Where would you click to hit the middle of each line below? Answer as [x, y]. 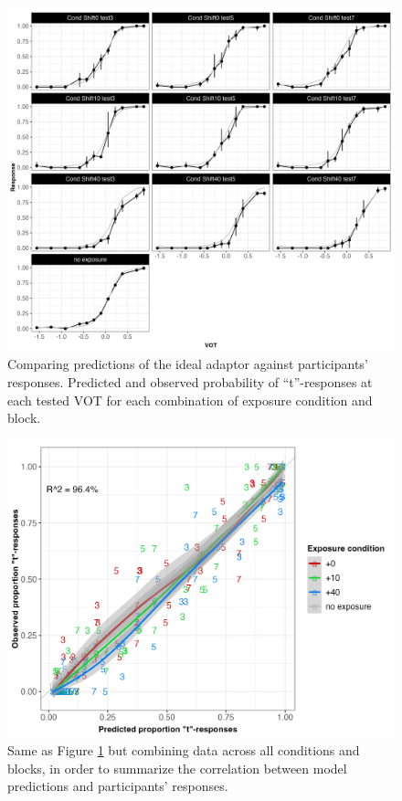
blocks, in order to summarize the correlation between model [177, 768]
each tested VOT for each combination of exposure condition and [190, 400]
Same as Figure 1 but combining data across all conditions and [184, 750]
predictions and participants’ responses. [118, 786]
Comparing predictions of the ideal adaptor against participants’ [188, 364]
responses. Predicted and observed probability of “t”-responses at [190, 381]
